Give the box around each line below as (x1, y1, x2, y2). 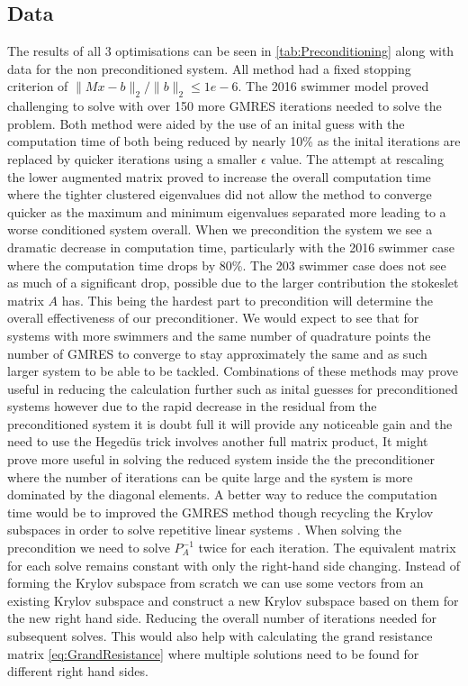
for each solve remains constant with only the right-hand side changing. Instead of (7, 555, 460, 574)
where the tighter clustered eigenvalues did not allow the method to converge (7, 185, 432, 204)
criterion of (7, 77, 68, 96)
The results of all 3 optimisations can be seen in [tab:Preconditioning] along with (7, 41, 454, 60)
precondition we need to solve (7, 538, 170, 557)
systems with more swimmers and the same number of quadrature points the (7, 325, 431, 344)
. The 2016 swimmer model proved (238, 77, 429, 96)
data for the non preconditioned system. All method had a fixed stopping (7, 59, 411, 78)
